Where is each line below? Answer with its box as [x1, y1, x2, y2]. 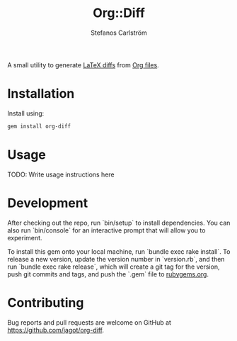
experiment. [7, 233, 42, 242]
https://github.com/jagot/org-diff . [7, 325, 105, 334]
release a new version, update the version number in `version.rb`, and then [7, 255, 225, 263]
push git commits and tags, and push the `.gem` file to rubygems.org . [7, 269, 209, 278]
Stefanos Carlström [91, 28, 147, 37]
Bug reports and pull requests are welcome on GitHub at [7, 318, 172, 327]
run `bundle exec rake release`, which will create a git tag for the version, [7, 262, 220, 271]
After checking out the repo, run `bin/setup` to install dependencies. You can [7, 218, 231, 227]
